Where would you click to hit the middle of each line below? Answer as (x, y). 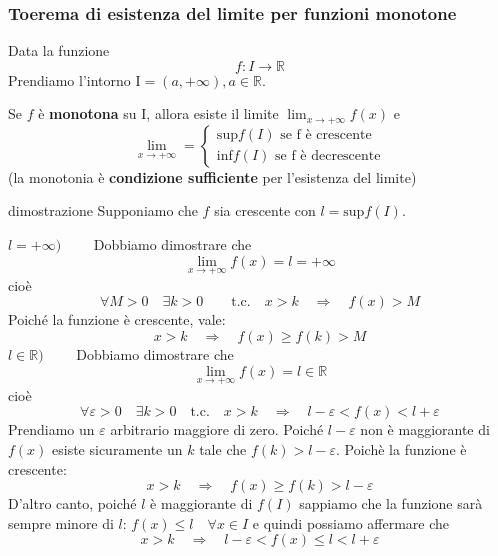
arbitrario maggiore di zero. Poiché (217, 429)
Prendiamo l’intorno (69, 79)
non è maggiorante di (425, 429)
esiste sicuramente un (117, 449)
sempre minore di (61, 522)
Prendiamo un (51, 429)
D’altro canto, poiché (72, 503)
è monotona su (87, 113)
